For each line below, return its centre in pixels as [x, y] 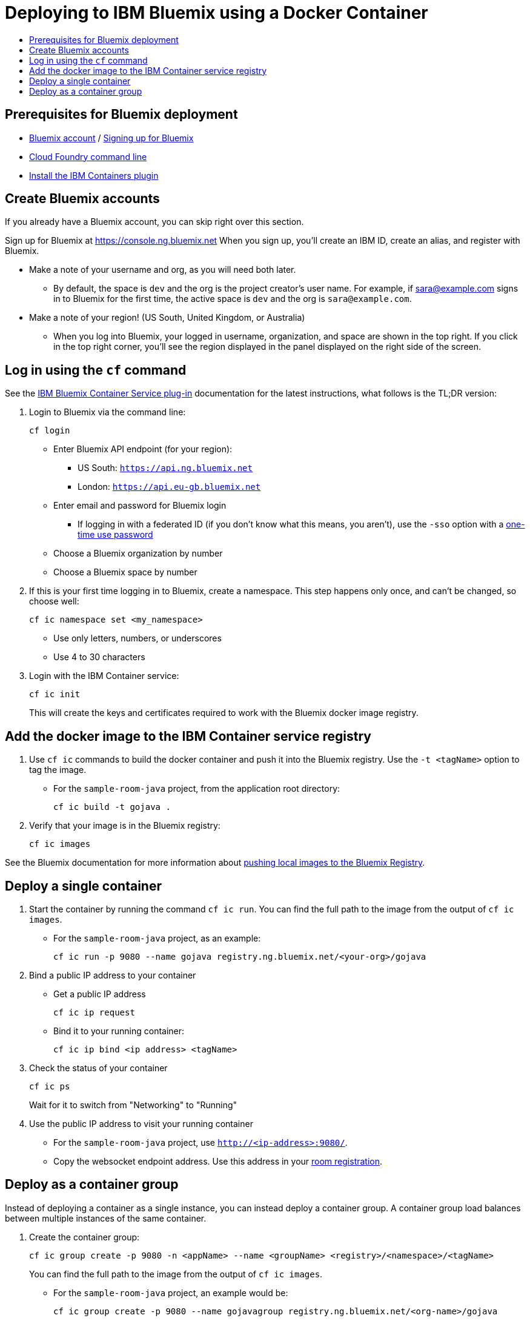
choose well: [54, 601]
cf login [50, 431]
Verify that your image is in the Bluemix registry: [125, 826]
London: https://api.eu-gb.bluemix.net [169, 487]
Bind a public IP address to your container [113, 975]
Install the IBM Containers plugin [94, 175]
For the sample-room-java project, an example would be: [171, 1293]
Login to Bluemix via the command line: [108, 412]
